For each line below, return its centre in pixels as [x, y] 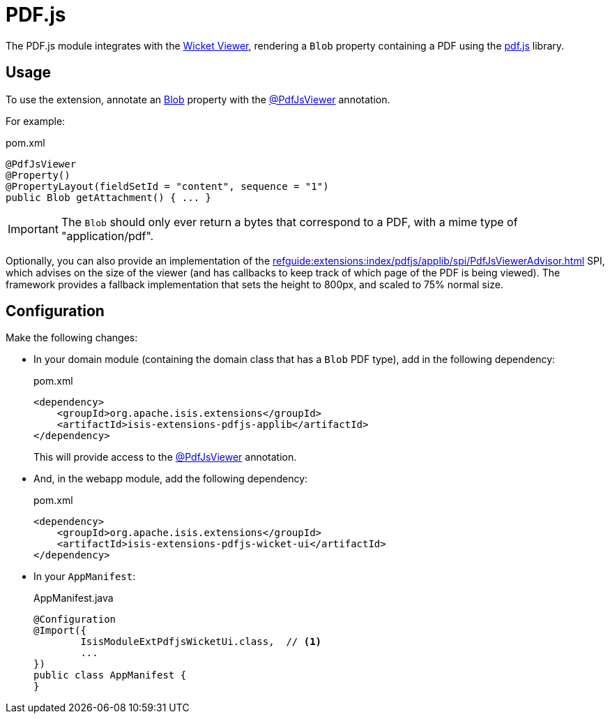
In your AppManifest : [85, 577]
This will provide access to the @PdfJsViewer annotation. [165, 457]
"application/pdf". [107, 236]
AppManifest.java [74, 598]
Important [33, 229]
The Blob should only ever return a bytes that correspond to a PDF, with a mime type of [289, 222]
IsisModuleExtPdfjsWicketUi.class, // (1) [201, 642]
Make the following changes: [72, 338]
